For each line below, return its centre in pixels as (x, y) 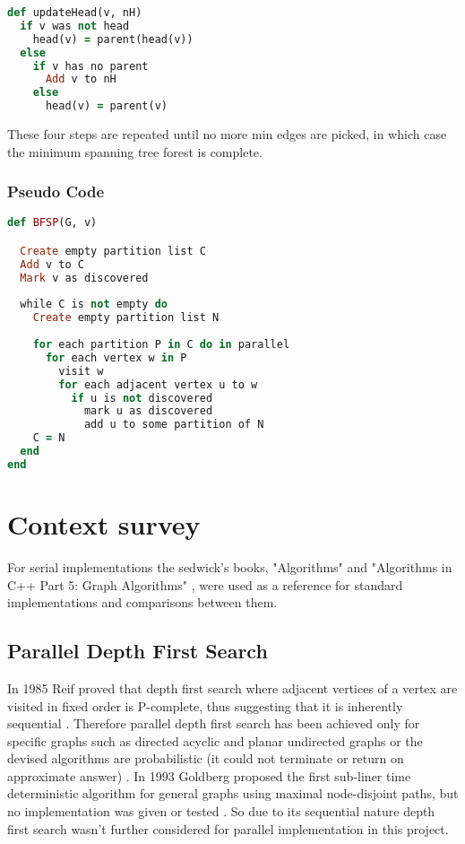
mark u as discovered (148, 411)
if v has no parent (90, 66)
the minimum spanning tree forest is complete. (135, 151)
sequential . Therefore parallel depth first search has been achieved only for (214, 723)
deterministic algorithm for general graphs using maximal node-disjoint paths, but (233, 793)
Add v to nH (81, 79)
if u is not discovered (142, 398)
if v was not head (75, 26)
